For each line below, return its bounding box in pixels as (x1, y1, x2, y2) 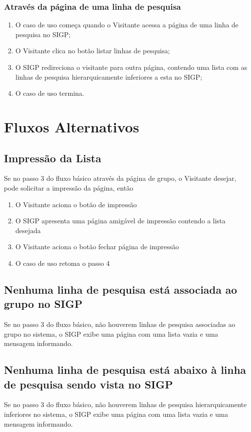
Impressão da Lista (4, 150, 101, 165)
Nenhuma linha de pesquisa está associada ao (4, 281, 237, 297)
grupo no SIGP (4, 296, 83, 311)
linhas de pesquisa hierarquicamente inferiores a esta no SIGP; (15, 71, 202, 82)
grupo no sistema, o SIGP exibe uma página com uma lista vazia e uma (4, 328, 218, 339)
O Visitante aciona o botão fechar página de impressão (15, 241, 179, 252)
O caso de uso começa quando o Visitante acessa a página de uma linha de (15, 20, 239, 30)
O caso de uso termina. (15, 88, 84, 98)
